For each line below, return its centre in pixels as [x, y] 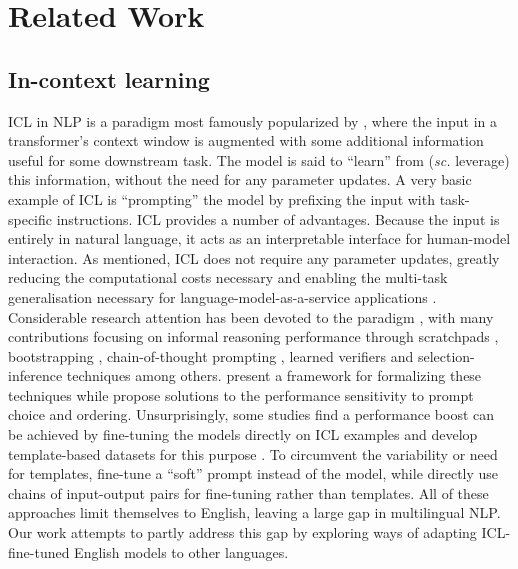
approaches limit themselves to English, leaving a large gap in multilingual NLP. [254, 512]
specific [30, 218]
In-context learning [109, 78]
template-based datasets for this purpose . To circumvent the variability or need [253, 453]
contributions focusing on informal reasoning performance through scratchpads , [253, 336]
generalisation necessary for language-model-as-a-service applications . [222, 296]
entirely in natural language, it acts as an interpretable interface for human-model [259, 238]
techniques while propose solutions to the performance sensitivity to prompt [241, 394]
